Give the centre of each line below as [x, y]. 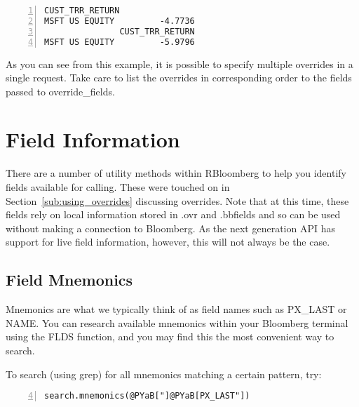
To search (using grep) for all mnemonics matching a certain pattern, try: [164, 374]
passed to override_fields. [60, 91]
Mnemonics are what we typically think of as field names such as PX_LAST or [176, 309]
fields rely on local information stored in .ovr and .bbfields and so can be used [173, 214]
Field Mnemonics [69, 280]
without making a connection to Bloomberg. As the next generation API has [171, 228]
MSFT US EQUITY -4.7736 [120, 21]
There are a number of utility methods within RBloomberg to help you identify [176, 173]
